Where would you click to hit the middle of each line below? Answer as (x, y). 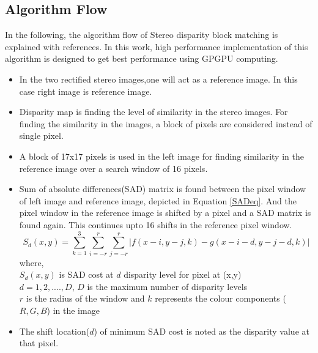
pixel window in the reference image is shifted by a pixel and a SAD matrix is (165, 213)
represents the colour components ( (220, 298)
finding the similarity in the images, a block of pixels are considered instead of (166, 123)
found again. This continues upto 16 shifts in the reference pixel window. (156, 224)
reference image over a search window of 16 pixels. (113, 168)
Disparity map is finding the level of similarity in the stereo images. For (153, 112)
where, (31, 262)
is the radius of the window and (85, 298)
